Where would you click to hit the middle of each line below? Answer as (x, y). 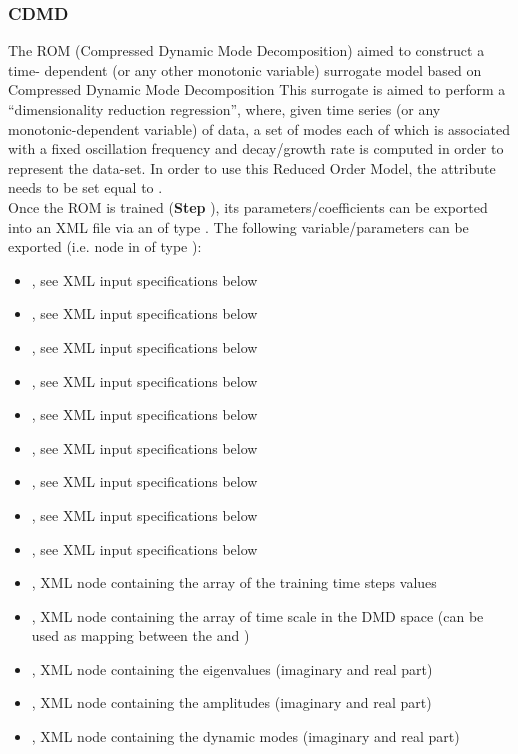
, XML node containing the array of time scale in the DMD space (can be (257, 615)
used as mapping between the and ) (140, 635)
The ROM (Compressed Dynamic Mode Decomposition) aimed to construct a (246, 50)
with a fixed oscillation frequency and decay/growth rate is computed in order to (256, 148)
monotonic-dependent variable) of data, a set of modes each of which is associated (259, 128)
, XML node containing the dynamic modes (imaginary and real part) (245, 736)
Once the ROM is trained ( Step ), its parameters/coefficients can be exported (248, 206)
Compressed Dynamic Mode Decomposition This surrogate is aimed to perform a (257, 89)
